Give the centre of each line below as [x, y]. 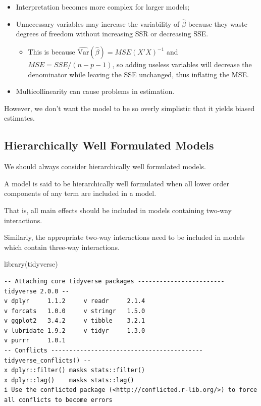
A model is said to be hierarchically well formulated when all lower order [117, 183]
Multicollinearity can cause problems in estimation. [95, 91]
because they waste [218, 23]
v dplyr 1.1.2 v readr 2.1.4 [75, 301]
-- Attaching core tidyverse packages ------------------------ [114, 281]
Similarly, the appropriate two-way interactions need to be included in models [124, 237]
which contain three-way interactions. [62, 247]
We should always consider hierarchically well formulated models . [105, 166]
